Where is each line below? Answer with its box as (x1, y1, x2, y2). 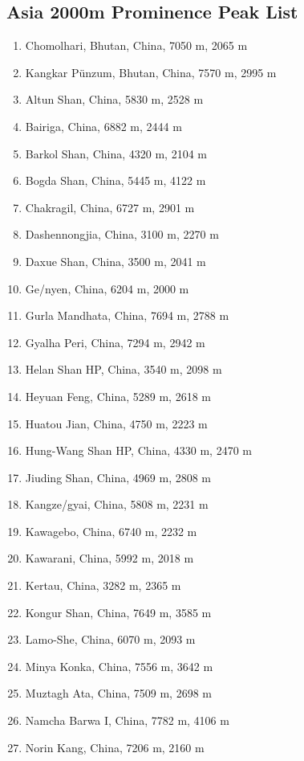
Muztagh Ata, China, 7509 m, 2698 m (25, 685, 212, 702)
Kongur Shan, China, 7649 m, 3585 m (25, 603, 212, 620)
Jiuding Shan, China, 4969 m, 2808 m (25, 468, 212, 485)
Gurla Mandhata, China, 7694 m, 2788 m (25, 307, 229, 324)
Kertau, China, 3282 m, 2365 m (25, 577, 181, 594)
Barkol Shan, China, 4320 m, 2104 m (25, 145, 207, 162)
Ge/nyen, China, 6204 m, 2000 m (25, 280, 189, 297)
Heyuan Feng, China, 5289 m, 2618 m (25, 387, 211, 404)
